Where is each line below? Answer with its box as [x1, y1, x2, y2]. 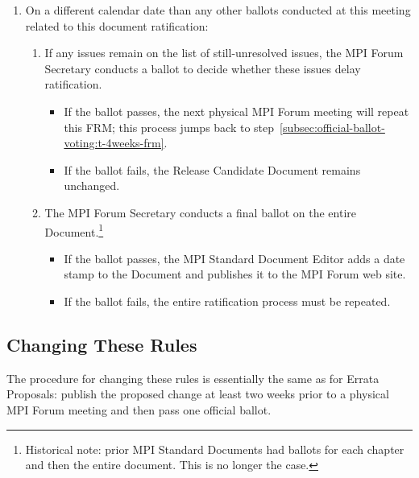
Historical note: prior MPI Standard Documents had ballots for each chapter [25, 440, 404, 457]
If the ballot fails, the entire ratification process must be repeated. [64, 292, 391, 309]
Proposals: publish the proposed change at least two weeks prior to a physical [6, 385, 389, 402]
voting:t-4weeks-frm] [64, 134, 164, 151]
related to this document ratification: [25, 17, 209, 34]
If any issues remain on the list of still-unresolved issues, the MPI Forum [44, 44, 404, 61]
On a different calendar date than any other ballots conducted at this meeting [25, 2, 411, 18]
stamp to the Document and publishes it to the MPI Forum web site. [64, 266, 406, 282]
